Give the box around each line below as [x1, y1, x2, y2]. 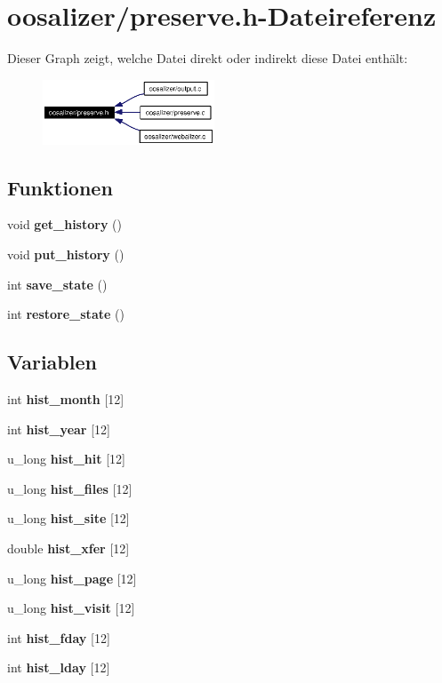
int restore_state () [7, 305, 125, 323]
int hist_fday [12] [7, 628, 110, 647]
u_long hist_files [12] [7, 479, 133, 497]
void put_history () [7, 245, 125, 264]
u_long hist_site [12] [7, 509, 130, 528]
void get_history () [7, 215, 122, 234]
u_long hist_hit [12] [7, 449, 125, 468]
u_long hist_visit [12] [7, 599, 135, 617]
